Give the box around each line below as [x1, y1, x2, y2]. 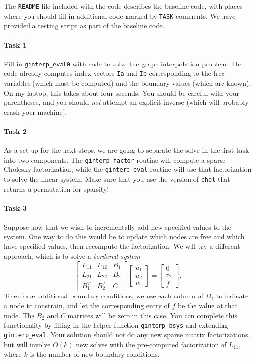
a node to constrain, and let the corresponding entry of [4, 300, 170, 311]
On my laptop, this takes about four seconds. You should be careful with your [4, 87, 240, 98]
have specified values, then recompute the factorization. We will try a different [4, 241, 240, 251]
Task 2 [4, 126, 27, 136]
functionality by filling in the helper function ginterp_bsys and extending [4, 320, 228, 330]
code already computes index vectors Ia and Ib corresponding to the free [4, 68, 224, 78]
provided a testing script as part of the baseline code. [4, 20, 165, 31]
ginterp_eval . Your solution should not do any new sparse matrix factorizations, [4, 329, 250, 339]
